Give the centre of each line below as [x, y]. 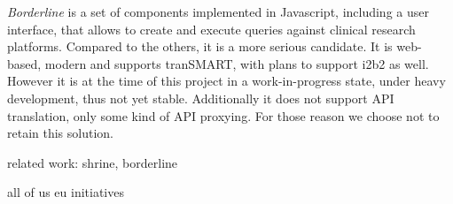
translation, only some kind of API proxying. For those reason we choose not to [223, 115]
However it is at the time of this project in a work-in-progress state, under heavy [226, 81]
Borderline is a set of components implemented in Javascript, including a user [218, 11]
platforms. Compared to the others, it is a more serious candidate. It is [200, 46]
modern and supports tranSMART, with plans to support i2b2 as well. [237, 63]
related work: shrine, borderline [93, 162]
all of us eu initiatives [66, 192]
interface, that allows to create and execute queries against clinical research [211, 29]
